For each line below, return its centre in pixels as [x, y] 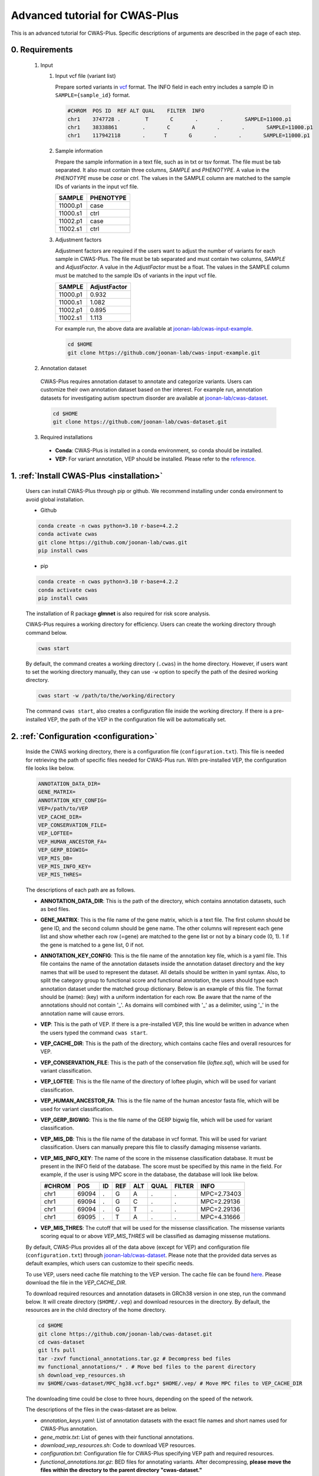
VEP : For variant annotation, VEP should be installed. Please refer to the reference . [156, 459]
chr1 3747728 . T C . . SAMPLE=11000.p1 [180, 119]
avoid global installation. [55, 499]
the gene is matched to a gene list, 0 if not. [92, 945]
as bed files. [55, 909]
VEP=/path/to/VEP [63, 809]
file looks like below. [50, 768]
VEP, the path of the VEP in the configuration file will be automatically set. [137, 719]
